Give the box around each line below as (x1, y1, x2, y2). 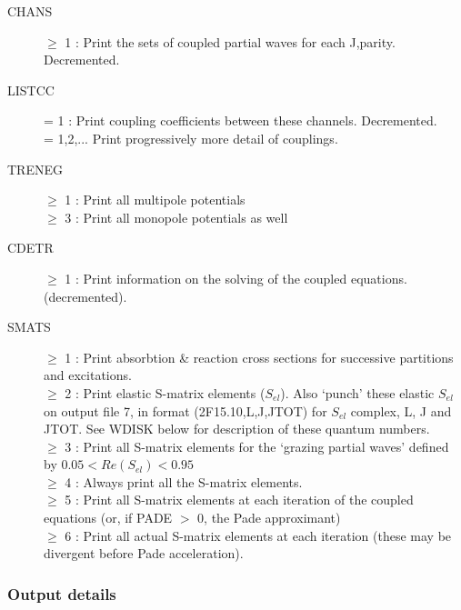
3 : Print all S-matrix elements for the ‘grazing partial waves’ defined (65, 436, 449, 455)
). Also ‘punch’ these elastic (280, 383, 435, 402)
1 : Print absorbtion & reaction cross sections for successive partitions (65, 347, 454, 366)
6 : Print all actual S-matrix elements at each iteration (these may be (65, 525, 452, 545)
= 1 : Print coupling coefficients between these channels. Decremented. (44, 111, 437, 130)
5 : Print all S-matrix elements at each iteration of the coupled (65, 490, 414, 509)
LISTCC (7, 80, 55, 99)
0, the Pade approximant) (197, 508, 341, 527)
